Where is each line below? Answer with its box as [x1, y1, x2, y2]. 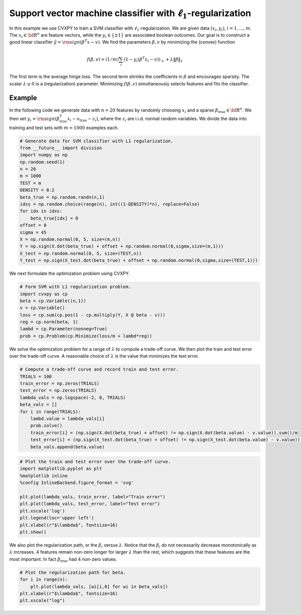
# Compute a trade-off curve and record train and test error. [20, 367, 179, 372]
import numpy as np [20, 152, 68, 158]
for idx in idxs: [20, 209, 63, 214]
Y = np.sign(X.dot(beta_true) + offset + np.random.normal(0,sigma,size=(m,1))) [20, 244, 224, 249]
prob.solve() [30, 423, 63, 429]
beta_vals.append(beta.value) [30, 444, 105, 450]
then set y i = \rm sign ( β [9, 116, 60, 123]
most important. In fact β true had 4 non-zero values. [9, 556, 117, 563]
